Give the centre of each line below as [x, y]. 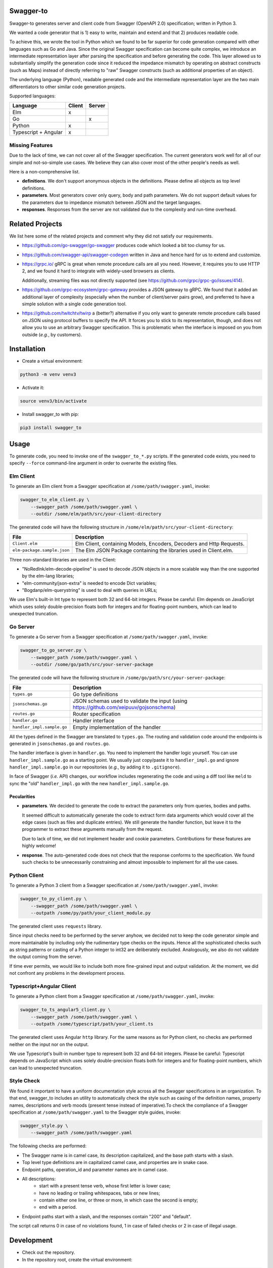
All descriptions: [39, 1179]
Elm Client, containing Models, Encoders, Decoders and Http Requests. [160, 544]
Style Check [25, 1081]
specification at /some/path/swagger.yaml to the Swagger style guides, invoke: [95, 1112]
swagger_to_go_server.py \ [53, 650]
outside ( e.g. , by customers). [52, 334]
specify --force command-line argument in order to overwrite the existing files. [94, 463]
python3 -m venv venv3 [48, 375]
